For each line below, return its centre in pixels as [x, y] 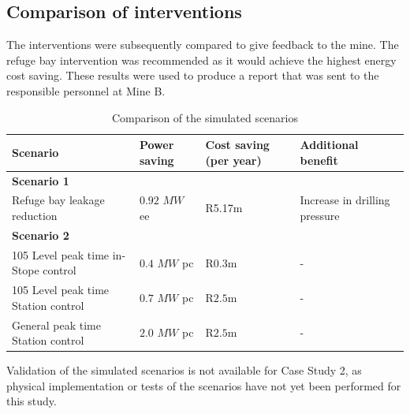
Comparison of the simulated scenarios [205, 117]
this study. [32, 401]
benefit [319, 160]
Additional [329, 145]
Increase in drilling [345, 200]
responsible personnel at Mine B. [86, 90]
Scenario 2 [41, 235]
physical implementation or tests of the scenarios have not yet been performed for [204, 385]
